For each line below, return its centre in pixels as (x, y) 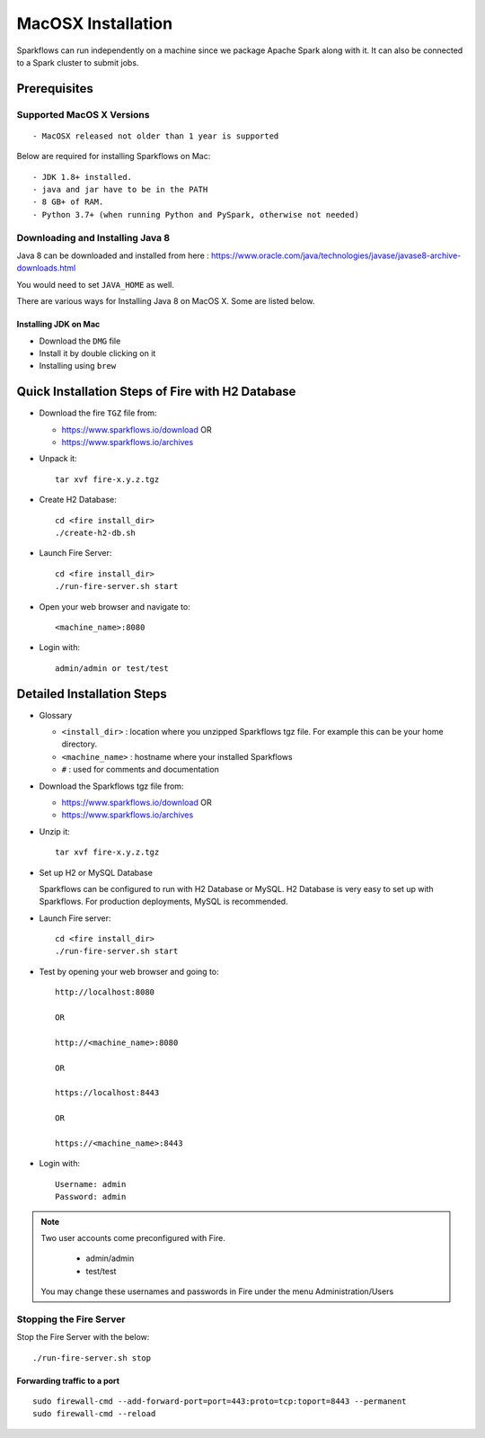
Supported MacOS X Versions (83, 114)
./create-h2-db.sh (96, 532)
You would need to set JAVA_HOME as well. (95, 284)
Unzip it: (55, 831)
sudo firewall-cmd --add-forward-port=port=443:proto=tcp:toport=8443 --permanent (220, 1402)
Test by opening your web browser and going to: (129, 971)
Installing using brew (78, 366)
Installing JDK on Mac (58, 325)
